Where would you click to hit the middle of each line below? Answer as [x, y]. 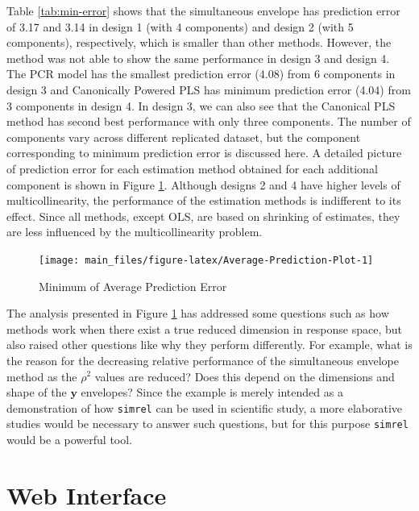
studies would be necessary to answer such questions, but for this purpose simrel [207, 424]
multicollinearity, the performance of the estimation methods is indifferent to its [204, 200]
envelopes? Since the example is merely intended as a [212, 392]
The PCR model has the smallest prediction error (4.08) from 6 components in [201, 74]
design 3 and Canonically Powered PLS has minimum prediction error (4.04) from [209, 89]
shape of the [37, 392]
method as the [42, 376]
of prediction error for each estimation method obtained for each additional [192, 168]
